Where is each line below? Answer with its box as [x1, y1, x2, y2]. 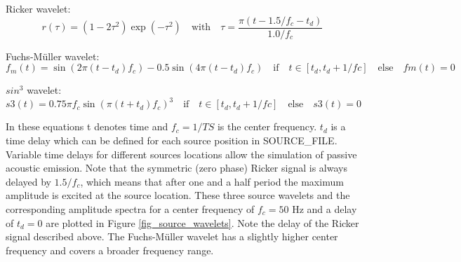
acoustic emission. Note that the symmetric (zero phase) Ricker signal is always [6, 160, 347, 175]
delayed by [6, 174, 51, 188]
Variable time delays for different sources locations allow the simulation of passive [6, 146, 357, 161]
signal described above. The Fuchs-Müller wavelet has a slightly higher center [6, 229, 338, 244]
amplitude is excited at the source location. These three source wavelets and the [6, 188, 350, 202]
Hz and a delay [292, 201, 357, 216]
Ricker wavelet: [6, 1, 71, 15]
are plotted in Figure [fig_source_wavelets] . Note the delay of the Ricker [46, 215, 359, 230]
